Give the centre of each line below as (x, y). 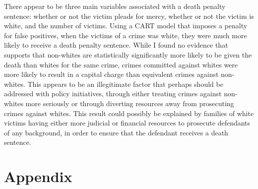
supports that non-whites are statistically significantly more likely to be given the (128, 54)
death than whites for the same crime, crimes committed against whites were (121, 64)
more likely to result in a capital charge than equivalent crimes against (111, 74)
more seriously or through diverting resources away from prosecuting (130, 103)
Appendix (38, 176)
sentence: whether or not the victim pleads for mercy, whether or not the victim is (129, 16)
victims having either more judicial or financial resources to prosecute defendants (127, 123)
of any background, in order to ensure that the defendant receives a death (116, 132)
